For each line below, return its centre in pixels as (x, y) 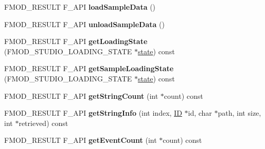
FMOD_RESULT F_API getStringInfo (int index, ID (93, 113)
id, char (200, 113)
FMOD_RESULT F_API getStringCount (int (81, 95)
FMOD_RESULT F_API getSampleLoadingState (89, 68)
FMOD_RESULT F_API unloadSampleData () (84, 24)
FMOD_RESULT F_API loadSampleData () (80, 7)
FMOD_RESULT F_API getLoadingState (76, 41)
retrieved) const (43, 123)
